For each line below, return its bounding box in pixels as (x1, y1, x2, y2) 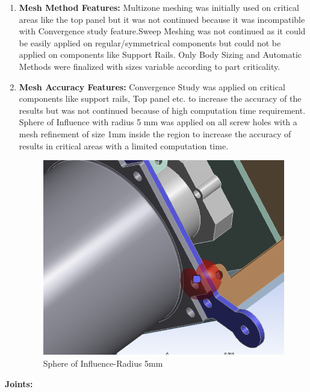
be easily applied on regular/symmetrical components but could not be (19, 36, 281, 49)
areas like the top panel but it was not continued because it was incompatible (19, 13, 305, 25)
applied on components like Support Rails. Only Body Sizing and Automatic (19, 48, 302, 61)
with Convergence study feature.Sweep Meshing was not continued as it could (19, 25, 306, 37)
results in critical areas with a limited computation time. (19, 139, 229, 152)
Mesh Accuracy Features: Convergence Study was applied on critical (19, 80, 285, 93)
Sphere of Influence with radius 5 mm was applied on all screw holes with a (19, 116, 297, 128)
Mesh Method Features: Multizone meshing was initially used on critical (19, 1, 299, 13)
